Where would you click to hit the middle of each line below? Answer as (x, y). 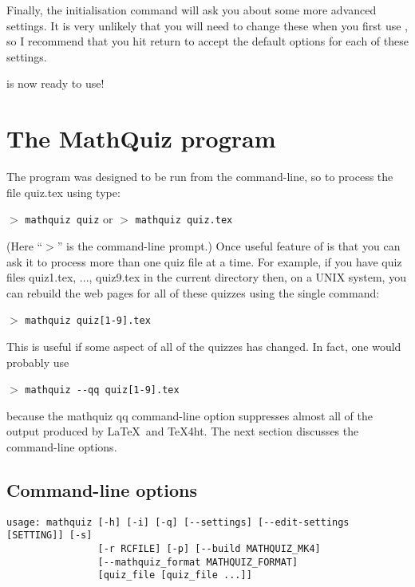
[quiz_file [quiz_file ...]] (175, 575)
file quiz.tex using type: (63, 192)
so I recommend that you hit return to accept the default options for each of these (207, 41)
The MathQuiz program (141, 138)
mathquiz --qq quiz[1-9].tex (102, 390)
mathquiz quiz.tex (184, 221)
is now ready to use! (55, 83)
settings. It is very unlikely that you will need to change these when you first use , (207, 25)
